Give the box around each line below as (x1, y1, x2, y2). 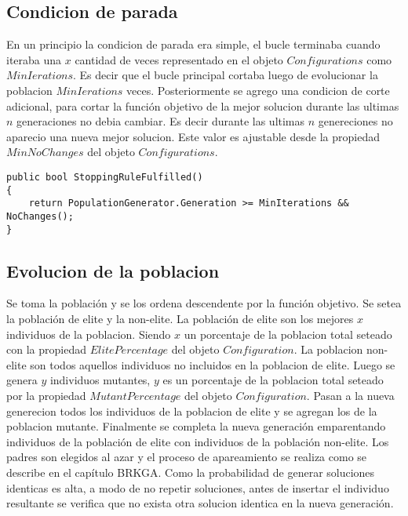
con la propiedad (6, 341, 86, 358)
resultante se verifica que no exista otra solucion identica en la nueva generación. (6, 495, 394, 511)
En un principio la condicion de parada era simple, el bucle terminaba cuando (6, 36, 381, 53)
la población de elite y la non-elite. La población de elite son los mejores (6, 311, 354, 327)
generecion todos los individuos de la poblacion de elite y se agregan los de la (6, 402, 377, 419)
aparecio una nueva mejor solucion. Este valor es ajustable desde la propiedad (6, 128, 380, 144)
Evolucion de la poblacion (6, 258, 220, 282)
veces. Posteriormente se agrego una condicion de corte (126, 82, 390, 98)
